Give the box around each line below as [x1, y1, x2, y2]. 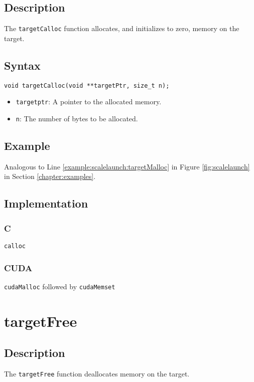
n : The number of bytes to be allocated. [16, 113, 138, 123]
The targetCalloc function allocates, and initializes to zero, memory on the [4, 23, 239, 34]
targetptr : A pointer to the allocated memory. [16, 96, 162, 107]
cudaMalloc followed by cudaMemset [4, 281, 115, 291]
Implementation [4, 196, 88, 211]
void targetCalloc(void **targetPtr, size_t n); [4, 82, 170, 89]
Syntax [4, 57, 41, 73]
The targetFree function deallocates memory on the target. [4, 368, 190, 379]
